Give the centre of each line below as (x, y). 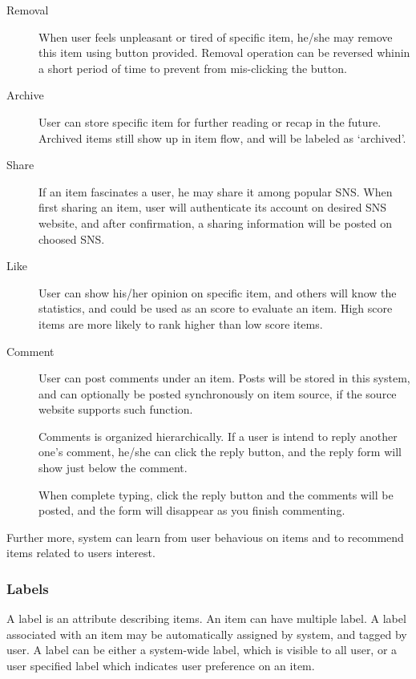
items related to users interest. (81, 553)
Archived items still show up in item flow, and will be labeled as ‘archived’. (222, 137)
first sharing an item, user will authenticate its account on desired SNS (213, 207)
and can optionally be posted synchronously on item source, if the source (218, 393)
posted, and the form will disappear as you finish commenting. (192, 510)
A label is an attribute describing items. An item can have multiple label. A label (206, 618)
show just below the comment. (113, 468)
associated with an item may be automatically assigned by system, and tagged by (207, 634)
